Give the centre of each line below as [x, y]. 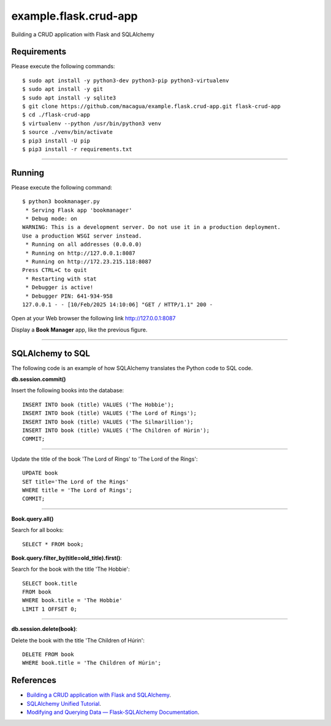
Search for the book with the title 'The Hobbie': [70, 569]
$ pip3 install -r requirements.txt [77, 149]
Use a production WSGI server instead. [82, 236]
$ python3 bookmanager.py [61, 202]
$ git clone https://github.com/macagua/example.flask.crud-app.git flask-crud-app [152, 106]
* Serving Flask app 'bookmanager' [79, 210]
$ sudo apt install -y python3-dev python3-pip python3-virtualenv [126, 80]
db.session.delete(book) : [44, 629]
